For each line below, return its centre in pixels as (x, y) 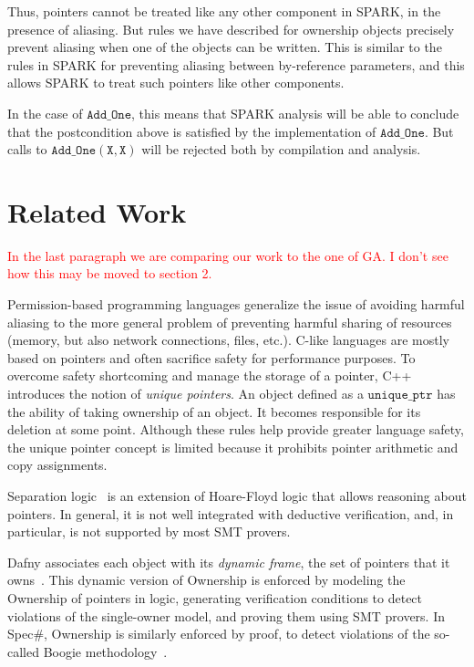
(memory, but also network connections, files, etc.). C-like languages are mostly (229, 340)
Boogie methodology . (105, 651)
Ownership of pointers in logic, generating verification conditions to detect (215, 597)
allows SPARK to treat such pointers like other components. (176, 83)
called (23, 651)
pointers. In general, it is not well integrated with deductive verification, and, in (231, 513)
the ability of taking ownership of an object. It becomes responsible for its (214, 411)
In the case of (45, 113)
